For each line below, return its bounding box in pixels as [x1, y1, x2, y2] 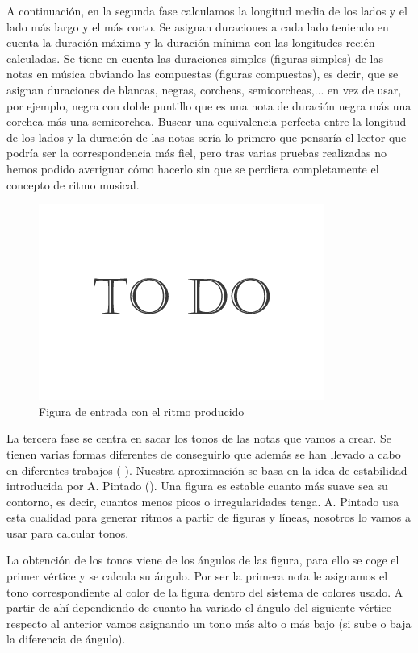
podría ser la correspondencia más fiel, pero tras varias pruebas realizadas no [6, 144, 387, 161]
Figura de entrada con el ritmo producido [39, 402, 245, 419]
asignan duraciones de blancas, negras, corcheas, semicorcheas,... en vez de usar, [6, 81, 402, 98]
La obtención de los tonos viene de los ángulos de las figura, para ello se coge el [6, 551, 399, 568]
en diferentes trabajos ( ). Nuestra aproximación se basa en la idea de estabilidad [6, 461, 408, 478]
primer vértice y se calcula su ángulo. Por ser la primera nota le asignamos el [6, 568, 388, 584]
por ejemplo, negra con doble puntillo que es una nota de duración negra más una [6, 97, 412, 114]
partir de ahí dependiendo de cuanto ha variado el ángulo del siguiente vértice [6, 599, 392, 616]
